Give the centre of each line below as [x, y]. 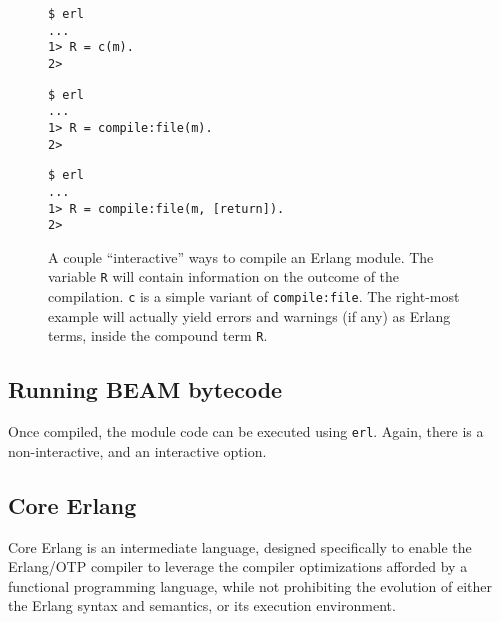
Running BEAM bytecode [145, 389]
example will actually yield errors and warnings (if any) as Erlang [249, 315]
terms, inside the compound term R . [158, 335]
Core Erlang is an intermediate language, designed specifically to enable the [240, 546]
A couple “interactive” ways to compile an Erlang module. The [241, 256]
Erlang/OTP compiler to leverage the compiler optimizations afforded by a [238, 566]
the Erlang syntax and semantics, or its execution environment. [202, 605]
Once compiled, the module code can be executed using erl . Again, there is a [246, 431]
